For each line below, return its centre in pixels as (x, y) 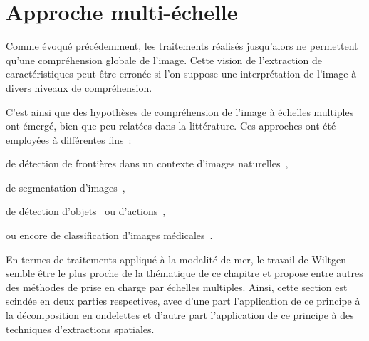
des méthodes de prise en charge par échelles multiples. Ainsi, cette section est (177, 287)
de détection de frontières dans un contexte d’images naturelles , (147, 163)
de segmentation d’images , (66, 187)
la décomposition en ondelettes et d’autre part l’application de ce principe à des (180, 315)
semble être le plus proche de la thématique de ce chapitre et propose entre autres (184, 273)
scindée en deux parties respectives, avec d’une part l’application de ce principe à (183, 301)
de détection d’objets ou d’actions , (86, 211)
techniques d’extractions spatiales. (80, 329)
